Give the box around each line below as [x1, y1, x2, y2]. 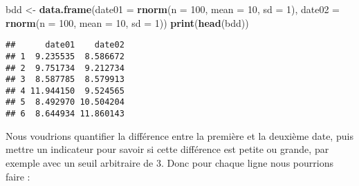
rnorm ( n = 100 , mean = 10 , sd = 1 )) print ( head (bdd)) [6, 15, 249, 30]
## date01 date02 [6, 40, 125, 50]
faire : [6, 169, 30, 183]
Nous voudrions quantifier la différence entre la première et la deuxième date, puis [6, 128, 353, 143]
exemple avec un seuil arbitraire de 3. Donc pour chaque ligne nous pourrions [6, 155, 333, 169]
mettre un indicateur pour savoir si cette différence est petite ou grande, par [6, 142, 329, 156]
